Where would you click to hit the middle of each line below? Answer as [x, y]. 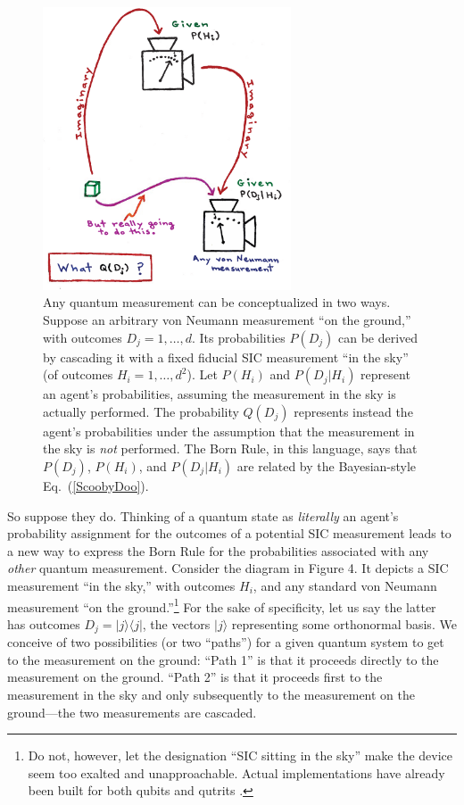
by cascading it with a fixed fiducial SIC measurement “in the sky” [226, 357]
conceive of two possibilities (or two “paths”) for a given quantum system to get [226, 642]
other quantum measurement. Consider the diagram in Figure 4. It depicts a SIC [228, 568]
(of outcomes [78, 374]
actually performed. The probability [141, 411]
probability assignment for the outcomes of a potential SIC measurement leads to [229, 533]
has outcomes [44, 623]
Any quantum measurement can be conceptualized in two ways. [217, 302]
